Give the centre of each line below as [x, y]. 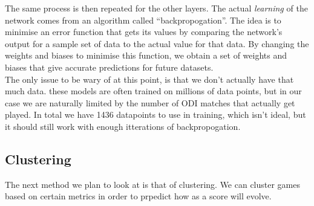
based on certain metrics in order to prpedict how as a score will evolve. [138, 196]
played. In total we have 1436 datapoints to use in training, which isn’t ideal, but [155, 114]
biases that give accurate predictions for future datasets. [109, 67]
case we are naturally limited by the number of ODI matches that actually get [150, 102]
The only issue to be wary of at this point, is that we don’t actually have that [149, 79]
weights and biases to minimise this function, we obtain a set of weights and [146, 55]
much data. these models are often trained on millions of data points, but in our [153, 91]
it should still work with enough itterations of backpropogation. [123, 126]
